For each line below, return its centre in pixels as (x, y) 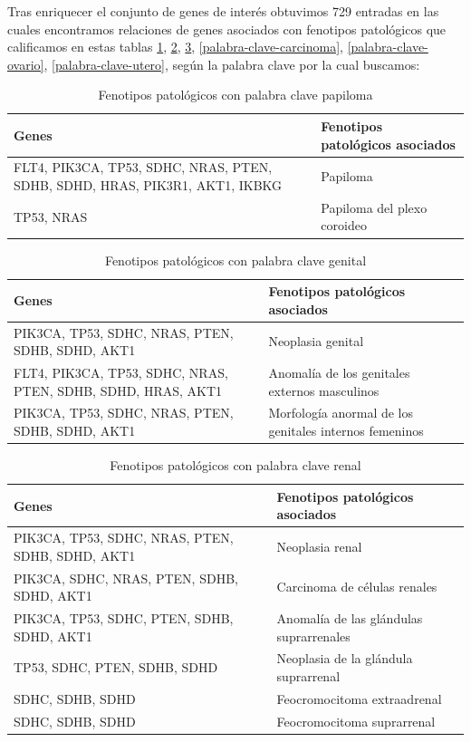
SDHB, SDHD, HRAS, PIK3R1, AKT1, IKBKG (148, 185)
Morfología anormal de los (341, 413)
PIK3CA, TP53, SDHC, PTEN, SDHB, (124, 618)
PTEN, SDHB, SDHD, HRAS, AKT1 (118, 390)
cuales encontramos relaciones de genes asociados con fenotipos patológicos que (227, 29)
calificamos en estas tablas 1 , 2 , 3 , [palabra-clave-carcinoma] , (176, 47)
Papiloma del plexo (374, 207)
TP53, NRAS (51, 216)
